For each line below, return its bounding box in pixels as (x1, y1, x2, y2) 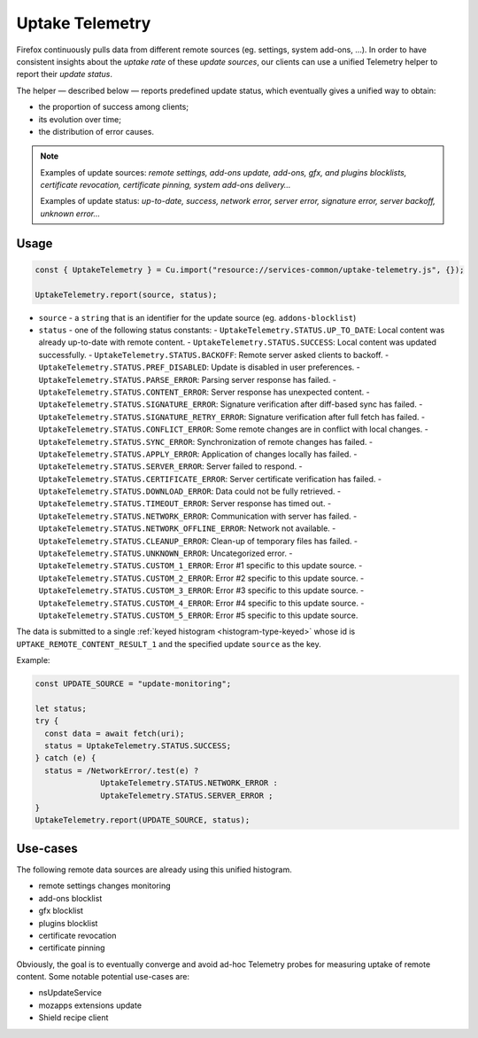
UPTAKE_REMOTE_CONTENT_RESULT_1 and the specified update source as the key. (16, 638, 322, 649)
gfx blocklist (38, 905, 84, 917)
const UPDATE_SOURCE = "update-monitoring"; (35, 679, 232, 689)
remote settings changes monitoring (38, 880, 171, 891)
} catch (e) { (35, 753, 96, 763)
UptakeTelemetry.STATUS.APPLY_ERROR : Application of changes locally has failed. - (38, 449, 358, 459)
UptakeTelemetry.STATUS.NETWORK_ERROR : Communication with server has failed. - (38, 511, 358, 521)
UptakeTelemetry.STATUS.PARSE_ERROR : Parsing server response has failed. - (38, 374, 336, 385)
